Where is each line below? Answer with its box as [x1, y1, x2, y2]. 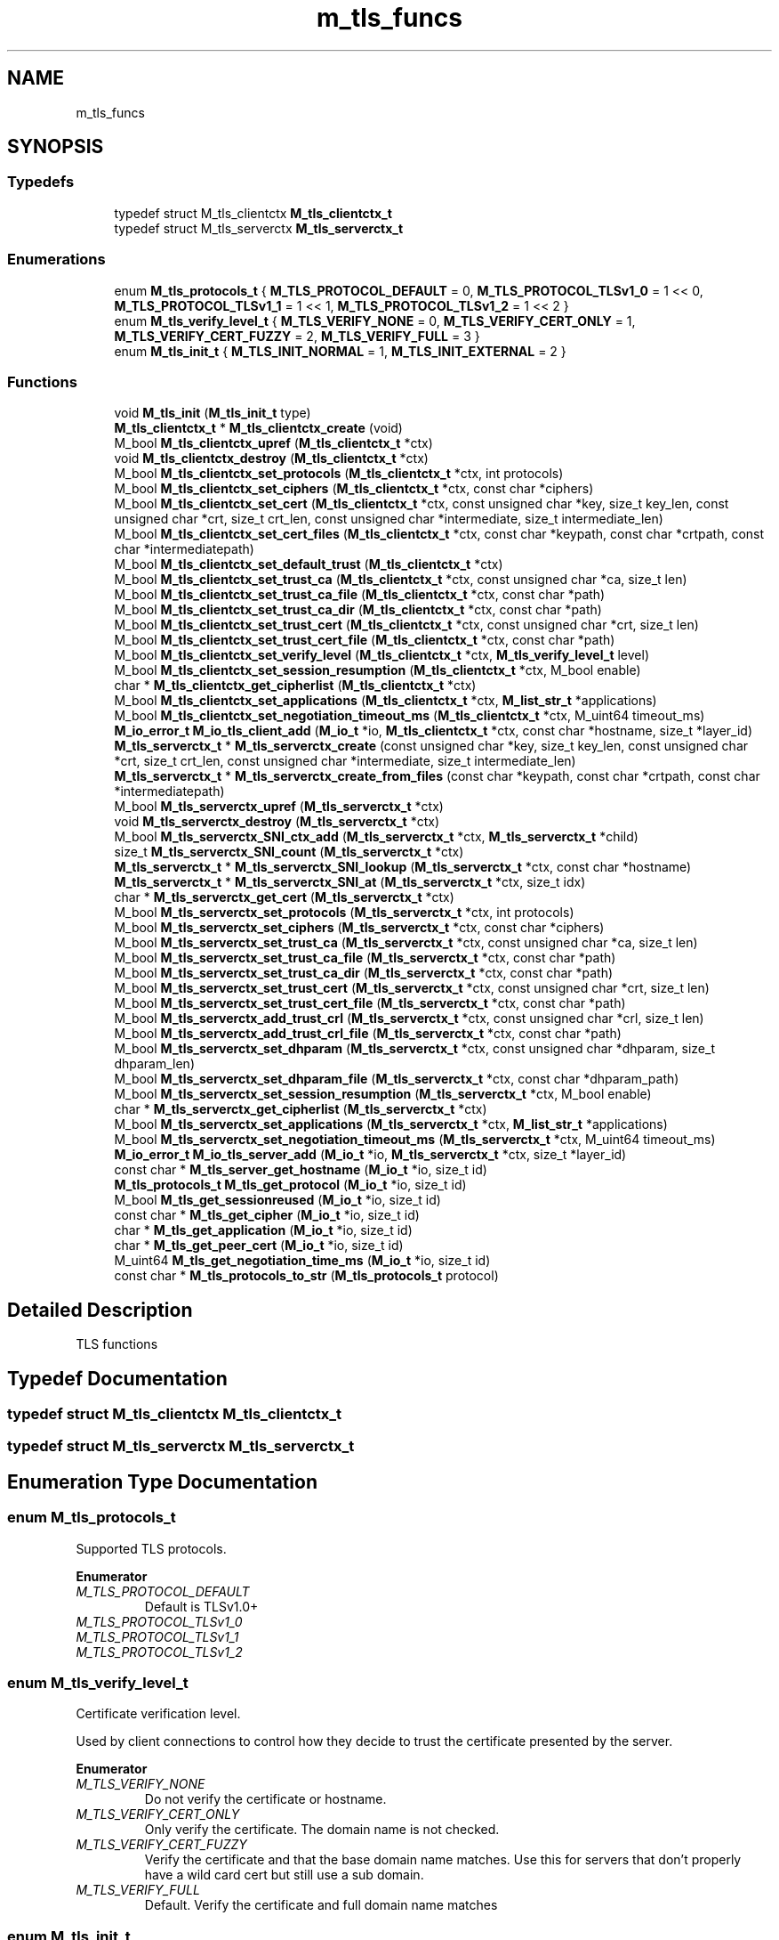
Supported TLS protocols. [76, 1540, 227, 1556]
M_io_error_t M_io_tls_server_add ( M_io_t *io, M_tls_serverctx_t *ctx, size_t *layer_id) [114, 1147, 627, 1163]
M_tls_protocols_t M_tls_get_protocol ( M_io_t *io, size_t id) [114, 1177, 467, 1193]
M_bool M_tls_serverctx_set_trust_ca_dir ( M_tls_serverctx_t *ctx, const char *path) [114, 965, 614, 981]
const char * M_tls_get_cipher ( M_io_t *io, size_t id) [114, 1207, 420, 1223]
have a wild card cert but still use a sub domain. [144, 1867, 424, 1883]
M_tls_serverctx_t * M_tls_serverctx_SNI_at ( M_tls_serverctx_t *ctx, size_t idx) [114, 874, 586, 890]
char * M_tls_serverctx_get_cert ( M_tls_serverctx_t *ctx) [114, 889, 454, 905]
